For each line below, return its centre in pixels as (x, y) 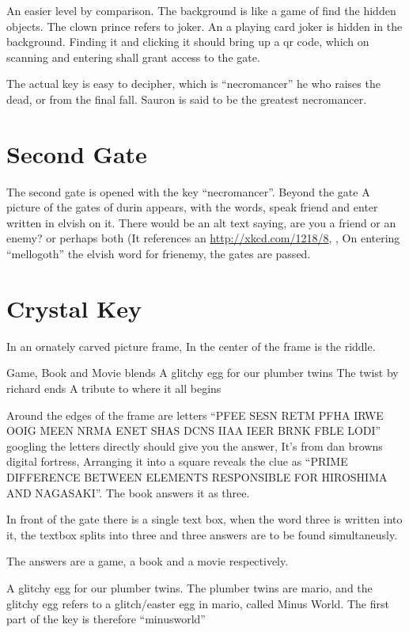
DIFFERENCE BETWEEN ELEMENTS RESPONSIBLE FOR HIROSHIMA (197, 476)
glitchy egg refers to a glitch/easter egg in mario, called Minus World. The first (198, 603)
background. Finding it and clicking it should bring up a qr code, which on (188, 42)
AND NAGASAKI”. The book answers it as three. (128, 492)
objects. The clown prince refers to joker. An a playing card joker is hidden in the (204, 26)
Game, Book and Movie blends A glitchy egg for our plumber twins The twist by (203, 373)
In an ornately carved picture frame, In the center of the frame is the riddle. (191, 346)
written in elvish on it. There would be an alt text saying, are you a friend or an (201, 222)
